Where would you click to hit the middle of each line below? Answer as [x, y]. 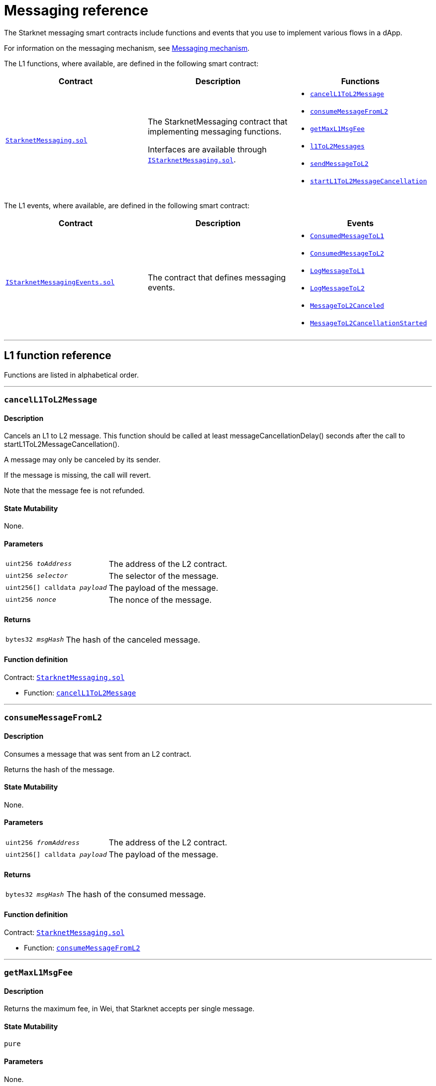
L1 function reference [58, 356]
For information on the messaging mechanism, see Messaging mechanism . [127, 48]
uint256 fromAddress [43, 842]
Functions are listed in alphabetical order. [71, 375]
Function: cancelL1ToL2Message [80, 693]
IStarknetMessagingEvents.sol [60, 282]
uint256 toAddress [39, 564]
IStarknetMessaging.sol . [192, 159]
